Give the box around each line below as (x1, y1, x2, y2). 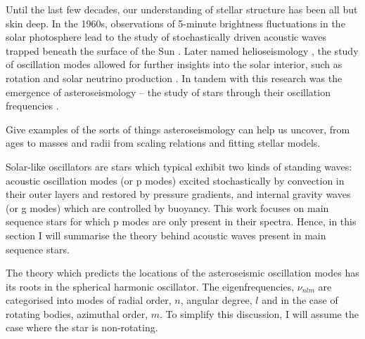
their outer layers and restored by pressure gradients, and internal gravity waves (6, 187, 351, 201)
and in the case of (262, 293, 338, 307)
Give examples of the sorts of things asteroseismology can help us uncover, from (6, 121, 350, 136)
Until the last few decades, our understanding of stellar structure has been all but (6, 2, 358, 16)
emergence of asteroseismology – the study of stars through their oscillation (6, 84, 331, 99)
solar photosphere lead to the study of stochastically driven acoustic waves (6, 29, 327, 44)
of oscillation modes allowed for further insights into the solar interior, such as (6, 57, 342, 72)
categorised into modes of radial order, (6, 293, 172, 307)
